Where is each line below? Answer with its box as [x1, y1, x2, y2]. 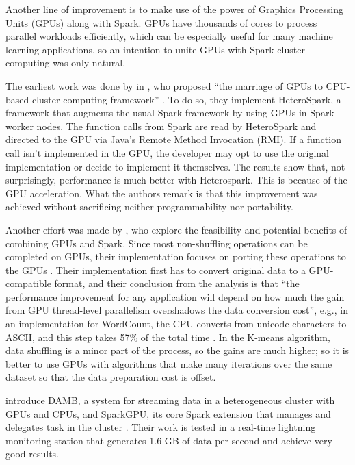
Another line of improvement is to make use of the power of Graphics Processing [5, 2, 343, 16]
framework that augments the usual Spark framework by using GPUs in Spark [5, 105, 334, 120]
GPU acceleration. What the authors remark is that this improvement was [5, 186, 318, 200]
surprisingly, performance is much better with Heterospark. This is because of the [5, 173, 347, 187]
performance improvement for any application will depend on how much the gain [5, 289, 345, 303]
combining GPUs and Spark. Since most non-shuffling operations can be [5, 236, 308, 250]
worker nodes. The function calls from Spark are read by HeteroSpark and [5, 118, 317, 133]
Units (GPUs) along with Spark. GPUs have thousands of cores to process [5, 15, 317, 29]
